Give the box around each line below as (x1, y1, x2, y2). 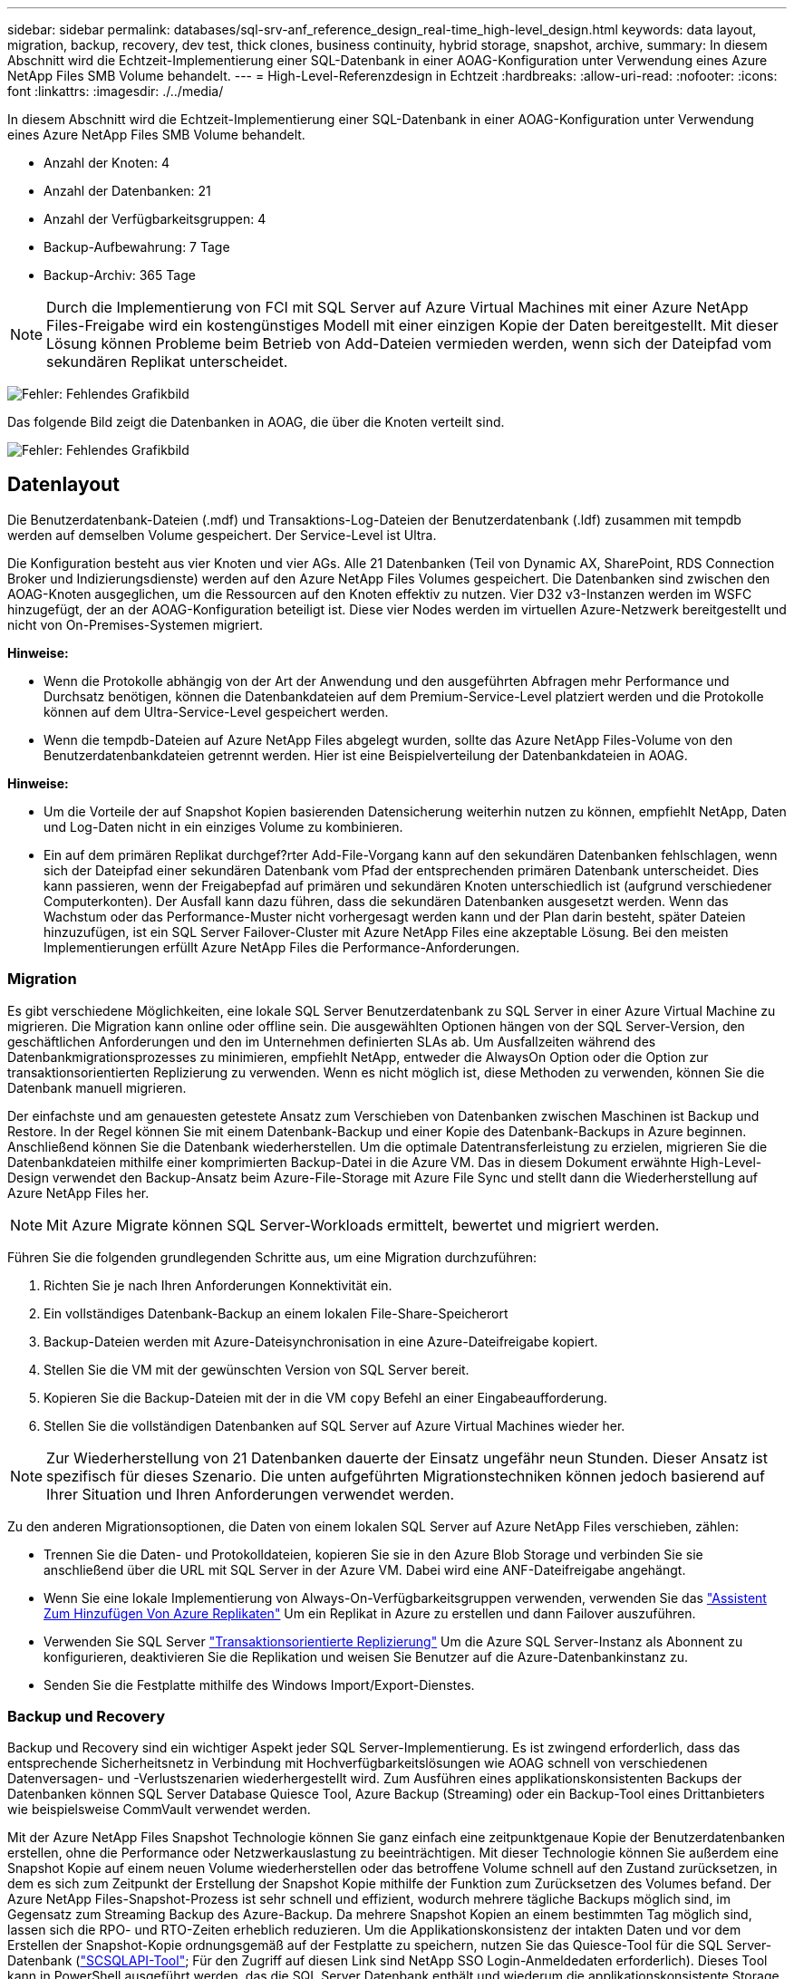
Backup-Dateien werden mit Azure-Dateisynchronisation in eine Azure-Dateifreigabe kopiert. (44, 1333, 598, 1349)
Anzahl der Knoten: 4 (44, 155, 170, 170)
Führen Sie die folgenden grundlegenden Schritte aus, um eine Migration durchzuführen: (7, 1249, 537, 1265)
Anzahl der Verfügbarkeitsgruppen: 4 (44, 211, 266, 227)
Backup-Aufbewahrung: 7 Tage (44, 239, 230, 255)
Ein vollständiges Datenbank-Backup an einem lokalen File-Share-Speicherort (44, 1305, 508, 1321)
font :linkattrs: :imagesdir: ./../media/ (7, 83, 224, 99)
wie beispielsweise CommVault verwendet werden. (7, 1801, 311, 1818)
